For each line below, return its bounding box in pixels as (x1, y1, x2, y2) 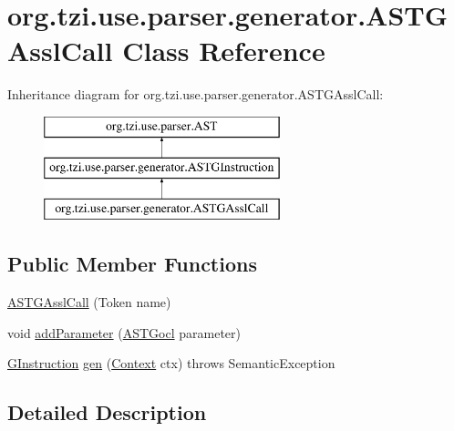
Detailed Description (7, 398, 207, 426)
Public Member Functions (7, 250, 257, 278)
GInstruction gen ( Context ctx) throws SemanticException (7, 354, 335, 373)
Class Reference (122, 32, 325, 69)
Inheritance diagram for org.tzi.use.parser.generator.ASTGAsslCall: (7, 85, 384, 104)
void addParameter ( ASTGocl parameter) (7, 323, 241, 342)
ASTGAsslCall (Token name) (7, 292, 171, 312)
